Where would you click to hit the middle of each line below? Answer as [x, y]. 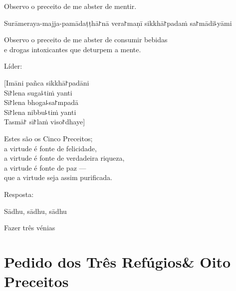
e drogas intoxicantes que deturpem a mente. [73, 49]
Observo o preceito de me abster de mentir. [70, 6]
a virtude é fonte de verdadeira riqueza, [64, 158]
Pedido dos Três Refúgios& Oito [117, 261]
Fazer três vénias [30, 228]
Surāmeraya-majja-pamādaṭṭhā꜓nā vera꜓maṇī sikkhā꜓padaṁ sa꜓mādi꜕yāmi [118, 23]
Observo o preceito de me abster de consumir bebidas [86, 40]
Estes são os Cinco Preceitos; [48, 138]
